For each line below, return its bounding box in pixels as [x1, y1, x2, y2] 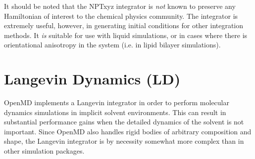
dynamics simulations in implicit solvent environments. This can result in [4, 107, 226, 117]
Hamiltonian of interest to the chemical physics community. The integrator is [4, 10, 238, 21]
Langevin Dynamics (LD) [4, 69, 181, 89]
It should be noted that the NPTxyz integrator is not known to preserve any [4, 1, 236, 11]
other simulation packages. [4, 146, 85, 156]
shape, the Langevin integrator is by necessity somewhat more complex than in [4, 136, 244, 146]
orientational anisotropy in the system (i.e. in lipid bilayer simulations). [4, 40, 221, 50]
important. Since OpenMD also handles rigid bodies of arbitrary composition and [4, 126, 252, 136]
